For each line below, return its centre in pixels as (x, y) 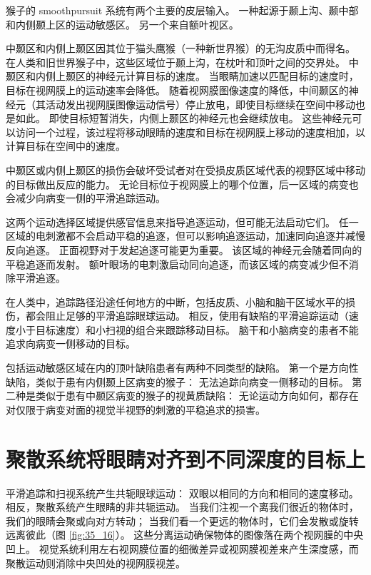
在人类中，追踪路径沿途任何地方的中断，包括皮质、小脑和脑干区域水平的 (176, 301)
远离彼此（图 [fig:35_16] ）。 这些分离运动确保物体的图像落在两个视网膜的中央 (185, 535)
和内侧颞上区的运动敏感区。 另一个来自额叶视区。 (122, 24)
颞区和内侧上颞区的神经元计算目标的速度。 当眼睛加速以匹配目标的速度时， (182, 76)
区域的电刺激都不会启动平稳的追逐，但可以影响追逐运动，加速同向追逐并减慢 (185, 236)
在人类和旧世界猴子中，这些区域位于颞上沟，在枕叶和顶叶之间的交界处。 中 (182, 62)
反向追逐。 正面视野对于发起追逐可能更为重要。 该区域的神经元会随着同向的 (184, 249)
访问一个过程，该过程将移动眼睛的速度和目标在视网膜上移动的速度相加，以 (190, 132)
